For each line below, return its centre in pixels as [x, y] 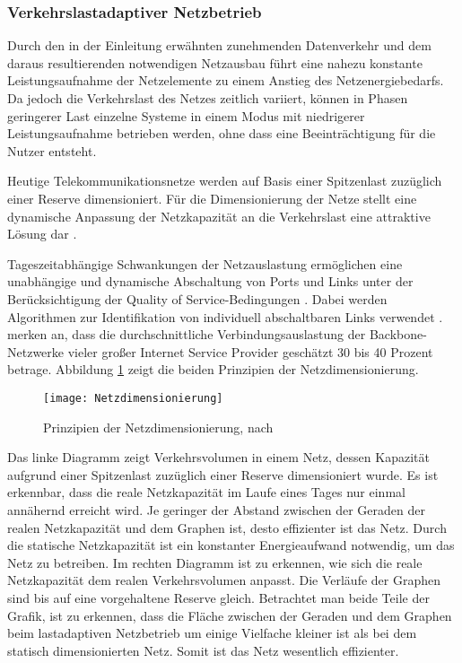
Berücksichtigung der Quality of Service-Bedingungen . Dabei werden [197, 298]
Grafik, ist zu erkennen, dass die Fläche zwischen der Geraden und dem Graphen [230, 615]
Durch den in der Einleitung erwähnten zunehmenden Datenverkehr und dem [219, 45]
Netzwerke [36, 351]
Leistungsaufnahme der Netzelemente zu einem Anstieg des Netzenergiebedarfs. [226, 80]
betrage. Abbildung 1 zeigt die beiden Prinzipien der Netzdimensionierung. [213, 369]
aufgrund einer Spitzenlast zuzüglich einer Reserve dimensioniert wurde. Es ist [223, 474]
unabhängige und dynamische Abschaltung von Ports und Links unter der [210, 281]
